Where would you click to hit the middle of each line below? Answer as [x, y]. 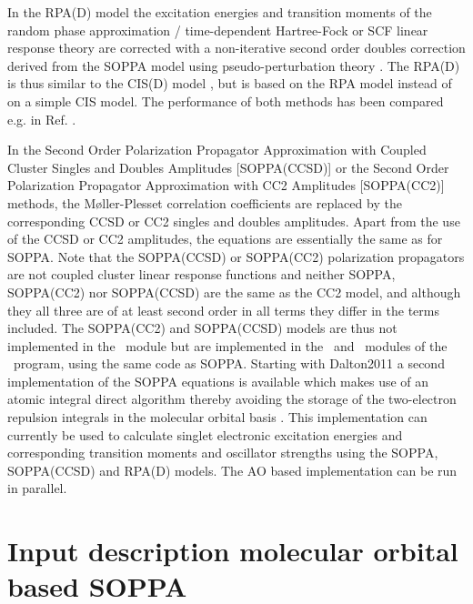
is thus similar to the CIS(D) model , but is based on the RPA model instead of [230, 83]
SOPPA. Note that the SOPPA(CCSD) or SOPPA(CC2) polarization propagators [236, 256]
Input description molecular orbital [233, 551]
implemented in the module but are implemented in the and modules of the [227, 345]
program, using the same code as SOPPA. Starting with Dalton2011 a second [229, 363]
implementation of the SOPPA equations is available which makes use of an [218, 381]
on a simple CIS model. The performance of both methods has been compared [226, 101]
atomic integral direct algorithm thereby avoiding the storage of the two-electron [232, 399]
